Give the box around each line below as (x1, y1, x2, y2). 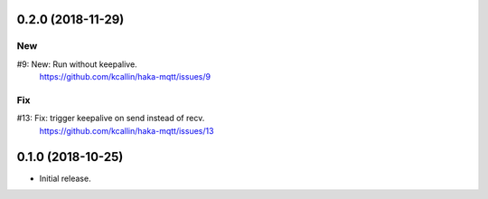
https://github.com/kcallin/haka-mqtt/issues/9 (39, 71, 211, 82)
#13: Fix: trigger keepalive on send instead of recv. (16, 113, 205, 124)
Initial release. (39, 173, 91, 184)
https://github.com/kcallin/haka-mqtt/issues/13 (39, 125, 214, 136)
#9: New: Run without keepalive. (16, 59, 137, 70)
